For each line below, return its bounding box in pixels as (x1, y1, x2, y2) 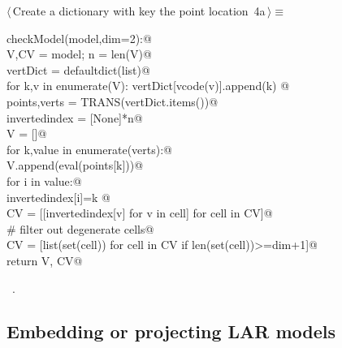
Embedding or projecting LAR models (6, 319, 336, 344)
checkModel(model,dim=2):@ (6, 29, 152, 46)
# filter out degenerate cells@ (6, 220, 154, 237)
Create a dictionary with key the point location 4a (12, 2, 266, 19)
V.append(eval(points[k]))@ (6, 157, 144, 174)
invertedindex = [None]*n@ (6, 109, 143, 126)
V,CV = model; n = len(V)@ (6, 45, 152, 62)
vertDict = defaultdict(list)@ (6, 61, 150, 78)
